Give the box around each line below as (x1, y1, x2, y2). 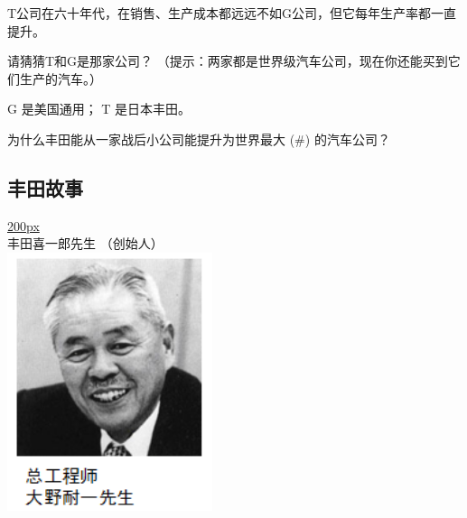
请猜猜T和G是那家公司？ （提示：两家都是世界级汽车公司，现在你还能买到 (7, 51, 448, 70)
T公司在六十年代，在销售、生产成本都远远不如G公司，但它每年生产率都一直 (7, 4, 457, 22)
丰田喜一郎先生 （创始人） (7, 234, 163, 253)
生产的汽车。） (19, 69, 102, 88)
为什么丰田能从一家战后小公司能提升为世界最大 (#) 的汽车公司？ (7, 129, 390, 148)
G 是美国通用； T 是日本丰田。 (7, 99, 191, 118)
